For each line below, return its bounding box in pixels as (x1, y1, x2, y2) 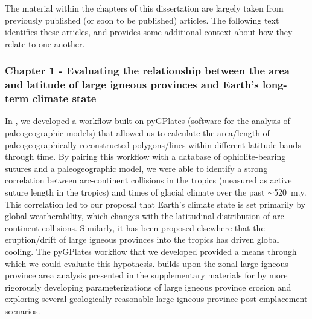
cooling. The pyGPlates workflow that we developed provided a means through (5, 245, 297, 257)
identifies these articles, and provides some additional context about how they (5, 25, 293, 38)
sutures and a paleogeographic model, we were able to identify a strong (5, 162, 268, 174)
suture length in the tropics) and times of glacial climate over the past (5, 186, 265, 198)
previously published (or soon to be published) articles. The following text (5, 13, 279, 26)
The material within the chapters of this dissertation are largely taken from (5, 2, 284, 14)
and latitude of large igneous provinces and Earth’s (5, 77, 259, 92)
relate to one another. (5, 37, 85, 50)
